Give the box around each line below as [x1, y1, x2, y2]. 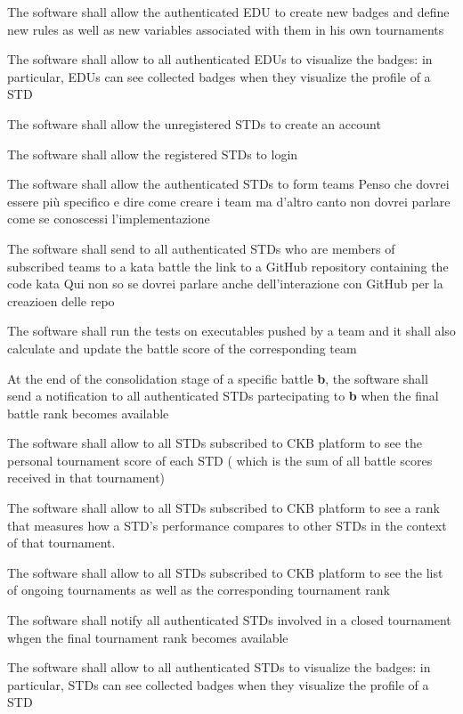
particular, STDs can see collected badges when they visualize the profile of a [7, 675, 429, 694]
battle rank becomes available [7, 403, 169, 422]
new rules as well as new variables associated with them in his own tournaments [7, 20, 444, 38]
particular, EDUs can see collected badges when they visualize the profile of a [7, 67, 431, 85]
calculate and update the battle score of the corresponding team [7, 338, 357, 357]
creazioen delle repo [7, 291, 115, 310]
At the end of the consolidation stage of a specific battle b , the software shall [7, 369, 428, 387]
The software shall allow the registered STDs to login [7, 144, 298, 163]
